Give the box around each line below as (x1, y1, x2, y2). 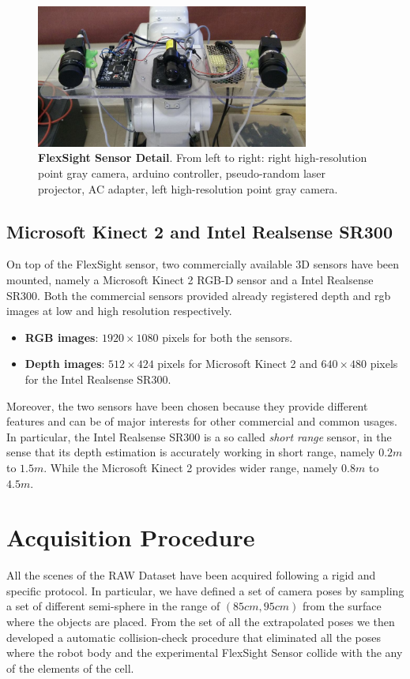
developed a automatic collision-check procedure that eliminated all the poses (6, 628, 381, 645)
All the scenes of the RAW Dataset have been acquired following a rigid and (6, 567, 376, 583)
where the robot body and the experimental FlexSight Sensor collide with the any (6, 644, 403, 661)
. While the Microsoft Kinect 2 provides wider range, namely (43, 459, 338, 475)
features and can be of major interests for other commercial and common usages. (6, 413, 397, 430)
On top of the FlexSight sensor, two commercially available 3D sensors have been (6, 256, 400, 272)
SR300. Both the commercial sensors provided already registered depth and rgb (6, 287, 391, 303)
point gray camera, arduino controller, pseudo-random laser (38, 165, 326, 182)
